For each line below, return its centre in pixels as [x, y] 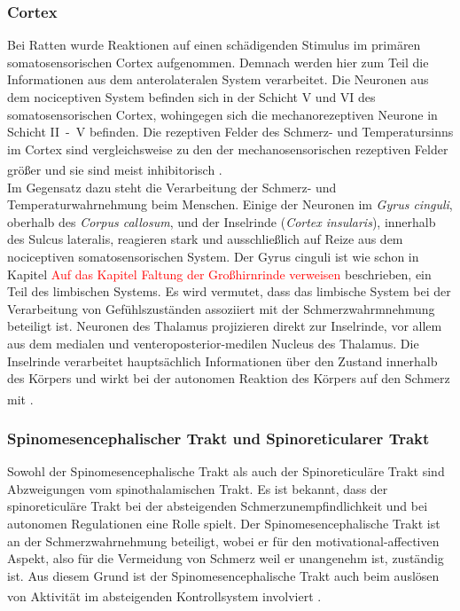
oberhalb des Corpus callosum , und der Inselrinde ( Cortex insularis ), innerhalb [222, 221]
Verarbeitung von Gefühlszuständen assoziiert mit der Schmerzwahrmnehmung [221, 308]
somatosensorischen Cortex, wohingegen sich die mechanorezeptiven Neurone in [222, 114]
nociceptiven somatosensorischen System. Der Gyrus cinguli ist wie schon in [213, 256]
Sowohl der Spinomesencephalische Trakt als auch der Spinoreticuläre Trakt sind [226, 471]
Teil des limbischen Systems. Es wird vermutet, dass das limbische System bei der [229, 291]
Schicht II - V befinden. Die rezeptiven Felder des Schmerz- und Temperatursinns [230, 132]
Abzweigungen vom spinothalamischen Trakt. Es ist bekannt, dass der [198, 488]
